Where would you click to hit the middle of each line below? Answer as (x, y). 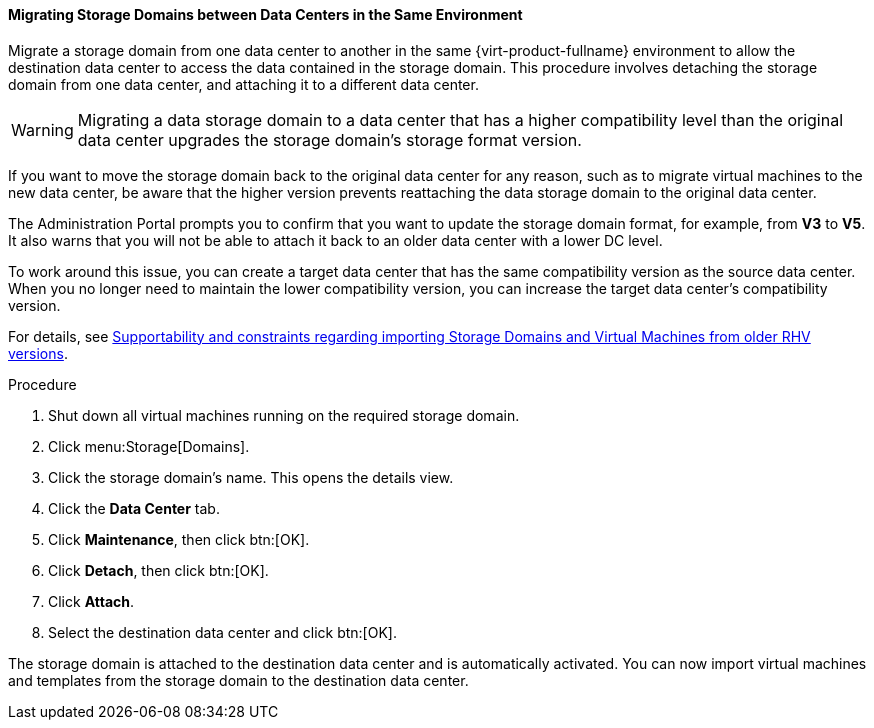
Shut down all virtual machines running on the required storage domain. (284, 415)
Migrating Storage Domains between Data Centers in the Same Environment (265, 14)
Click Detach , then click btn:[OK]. (158, 570)
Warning (42, 129)
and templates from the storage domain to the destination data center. (238, 680)
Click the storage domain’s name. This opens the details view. (251, 477)
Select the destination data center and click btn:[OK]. (222, 632)
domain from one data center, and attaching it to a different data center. (243, 84)
